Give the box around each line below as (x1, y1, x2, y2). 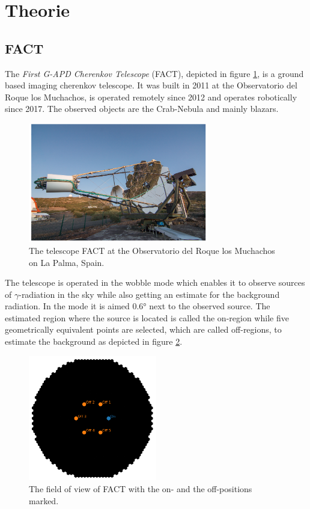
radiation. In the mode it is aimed (5, 300, 130, 312)
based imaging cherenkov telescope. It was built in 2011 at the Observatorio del (5, 79, 297, 91)
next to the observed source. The (149, 300, 270, 312)
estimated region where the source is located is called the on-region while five (5, 311, 289, 324)
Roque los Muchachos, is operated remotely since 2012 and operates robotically (5, 90, 297, 103)
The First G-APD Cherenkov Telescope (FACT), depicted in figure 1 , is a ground (5, 67, 304, 79)
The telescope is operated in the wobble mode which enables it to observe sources (5, 276, 305, 289)
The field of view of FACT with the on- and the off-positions (29, 482, 252, 495)
